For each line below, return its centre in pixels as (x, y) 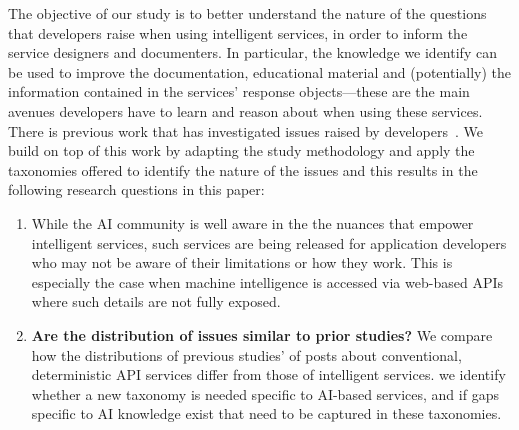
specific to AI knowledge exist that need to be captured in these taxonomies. (266, 413)
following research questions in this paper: (136, 189)
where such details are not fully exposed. (156, 301)
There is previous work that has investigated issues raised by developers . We (245, 130)
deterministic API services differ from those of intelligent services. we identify (268, 374)
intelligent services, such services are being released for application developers (269, 242)
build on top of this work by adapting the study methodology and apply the (241, 150)
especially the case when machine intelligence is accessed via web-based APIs (267, 281)
